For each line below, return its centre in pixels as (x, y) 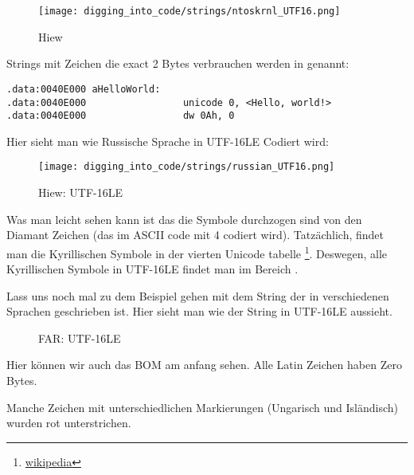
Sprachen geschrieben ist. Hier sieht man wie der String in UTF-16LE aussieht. (199, 311)
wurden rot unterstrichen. (69, 423)
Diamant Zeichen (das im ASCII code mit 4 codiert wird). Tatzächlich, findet (195, 235)
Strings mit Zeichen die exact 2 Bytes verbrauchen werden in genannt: (178, 63)
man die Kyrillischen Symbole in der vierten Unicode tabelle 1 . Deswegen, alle (197, 252)
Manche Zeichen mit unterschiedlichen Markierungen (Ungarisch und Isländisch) (203, 407)
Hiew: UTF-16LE (80, 192)
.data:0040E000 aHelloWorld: (84, 89)
